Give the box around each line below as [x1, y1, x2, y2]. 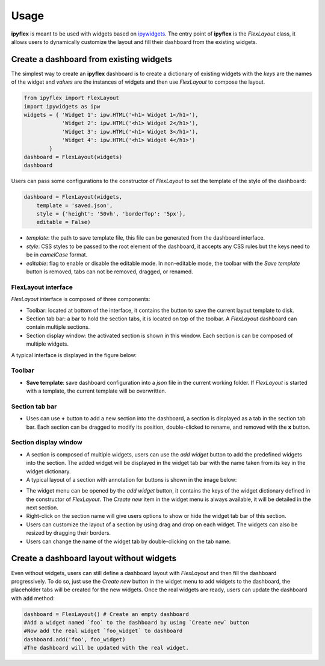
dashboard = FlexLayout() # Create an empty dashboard [23, 611, 189, 617]
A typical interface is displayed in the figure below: [11, 351, 137, 358]
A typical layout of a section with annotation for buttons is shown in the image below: [26, 476, 237, 483]
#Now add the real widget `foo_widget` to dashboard [23, 627, 183, 635]
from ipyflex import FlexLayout [23, 95, 120, 102]
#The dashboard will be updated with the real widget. [23, 644, 189, 652]
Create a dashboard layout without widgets [11, 553, 177, 564]
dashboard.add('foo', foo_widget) [23, 636, 126, 643]
